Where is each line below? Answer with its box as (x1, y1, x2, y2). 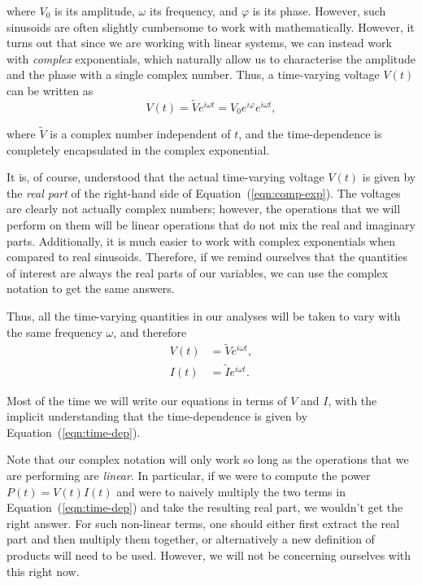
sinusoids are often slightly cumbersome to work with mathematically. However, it (7, 18, 415, 35)
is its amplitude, (54, 2, 135, 19)
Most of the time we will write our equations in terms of (7, 391, 287, 408)
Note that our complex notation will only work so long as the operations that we (7, 451, 409, 468)
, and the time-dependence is (238, 125, 382, 142)
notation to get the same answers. (7, 280, 175, 297)
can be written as (7, 81, 94, 98)
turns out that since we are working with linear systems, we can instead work (7, 34, 392, 51)
